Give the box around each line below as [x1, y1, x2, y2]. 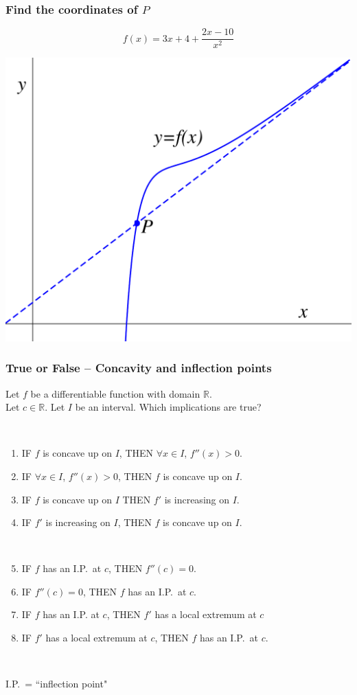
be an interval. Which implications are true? [75, 400, 262, 414]
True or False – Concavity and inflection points [5, 359, 272, 376]
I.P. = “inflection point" [5, 676, 108, 691]
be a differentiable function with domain [30, 386, 200, 400]
